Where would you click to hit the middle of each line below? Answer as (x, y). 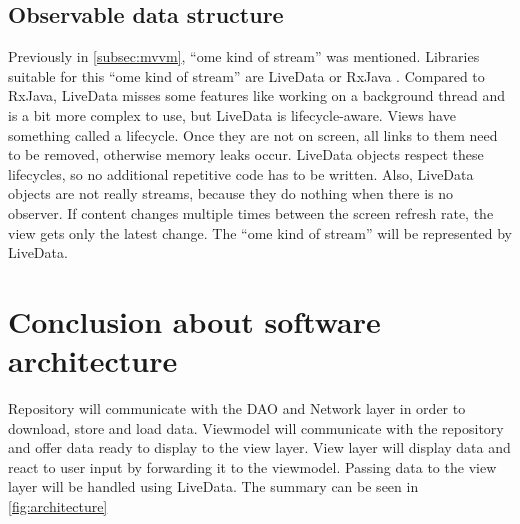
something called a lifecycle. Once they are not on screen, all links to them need (253, 134)
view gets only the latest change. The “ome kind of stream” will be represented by (260, 232)
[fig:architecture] (58, 506)
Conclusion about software (194, 320)
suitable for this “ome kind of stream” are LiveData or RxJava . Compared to (246, 75)
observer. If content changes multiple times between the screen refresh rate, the (251, 212)
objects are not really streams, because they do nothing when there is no (231, 193)
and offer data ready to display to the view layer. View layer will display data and (259, 447)
